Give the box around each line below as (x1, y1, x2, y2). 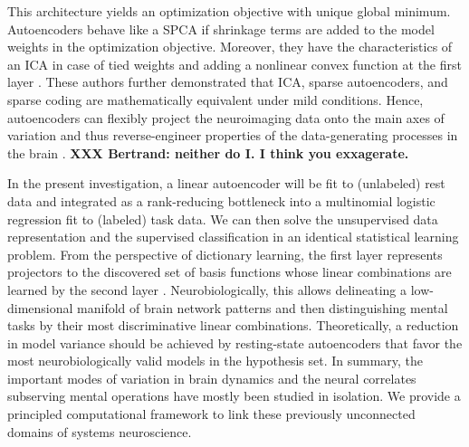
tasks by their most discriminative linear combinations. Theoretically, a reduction (7, 316, 459, 335)
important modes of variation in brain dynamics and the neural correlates (7, 368, 416, 387)
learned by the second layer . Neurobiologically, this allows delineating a (7, 280, 407, 299)
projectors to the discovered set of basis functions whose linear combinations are (7, 262, 452, 281)
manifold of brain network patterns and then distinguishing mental (77, 298, 448, 317)
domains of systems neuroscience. (7, 422, 192, 441)
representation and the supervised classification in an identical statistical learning (7, 227, 459, 246)
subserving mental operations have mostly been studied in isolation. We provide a (7, 386, 461, 405)
